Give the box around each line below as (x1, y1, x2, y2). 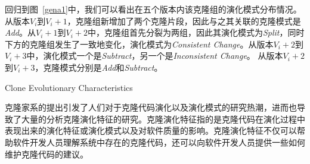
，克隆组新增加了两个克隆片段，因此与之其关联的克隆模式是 (67, 14, 301, 27)
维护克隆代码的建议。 (5, 147, 88, 160)
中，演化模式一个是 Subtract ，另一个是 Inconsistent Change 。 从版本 (26, 49, 283, 62)
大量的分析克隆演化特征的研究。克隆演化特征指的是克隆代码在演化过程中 (21, 112, 305, 125)
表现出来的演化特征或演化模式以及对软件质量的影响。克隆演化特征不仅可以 (5, 124, 297, 137)
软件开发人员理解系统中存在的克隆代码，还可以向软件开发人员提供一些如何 (13, 135, 305, 148)
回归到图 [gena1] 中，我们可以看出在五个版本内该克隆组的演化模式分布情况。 (5, 3, 302, 15)
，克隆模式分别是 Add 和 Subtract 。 (35, 61, 163, 73)
